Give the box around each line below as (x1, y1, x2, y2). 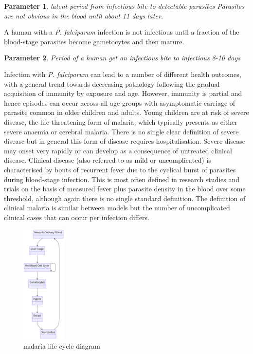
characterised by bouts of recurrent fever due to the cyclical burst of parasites (4, 164, 236, 174)
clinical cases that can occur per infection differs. (4, 212, 149, 222)
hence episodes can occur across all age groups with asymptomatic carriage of (4, 97, 235, 108)
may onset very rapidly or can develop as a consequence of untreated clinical (4, 145, 232, 155)
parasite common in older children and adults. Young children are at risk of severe (4, 107, 249, 117)
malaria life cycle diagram (23, 341, 100, 351)
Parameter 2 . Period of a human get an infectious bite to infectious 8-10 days (4, 53, 240, 63)
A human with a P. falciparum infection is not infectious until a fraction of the (4, 27, 239, 37)
